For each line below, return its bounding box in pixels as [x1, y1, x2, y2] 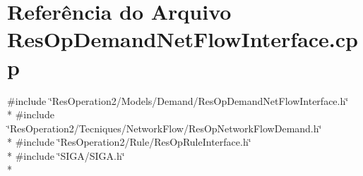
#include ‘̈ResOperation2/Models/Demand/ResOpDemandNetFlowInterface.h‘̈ [7, 93, 349, 108]
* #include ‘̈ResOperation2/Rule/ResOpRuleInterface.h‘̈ [7, 134, 251, 149]
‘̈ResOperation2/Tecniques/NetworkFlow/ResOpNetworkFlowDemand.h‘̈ [7, 120, 322, 135]
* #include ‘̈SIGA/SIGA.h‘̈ [7, 148, 125, 163]
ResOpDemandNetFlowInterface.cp [7, 25, 359, 54]
